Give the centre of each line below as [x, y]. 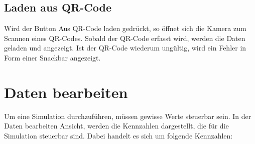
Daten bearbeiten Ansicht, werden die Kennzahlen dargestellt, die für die [116, 126]
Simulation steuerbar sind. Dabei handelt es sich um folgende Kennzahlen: [118, 135]
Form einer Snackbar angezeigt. [52, 57]
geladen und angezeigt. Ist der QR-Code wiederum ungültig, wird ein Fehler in [125, 48]
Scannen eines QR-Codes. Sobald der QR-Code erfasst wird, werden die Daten [125, 38]
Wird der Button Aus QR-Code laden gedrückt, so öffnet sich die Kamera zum [125, 28]
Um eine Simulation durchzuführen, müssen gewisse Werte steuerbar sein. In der [128, 116]
